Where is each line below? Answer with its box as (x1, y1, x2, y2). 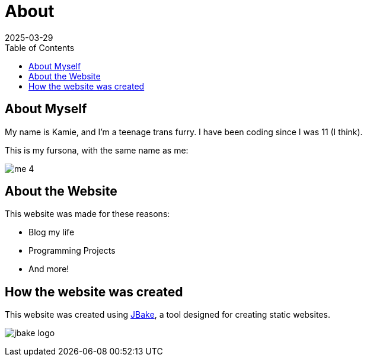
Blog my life (28, 227, 75, 238)
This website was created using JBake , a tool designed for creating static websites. (5, 309, 330, 320)
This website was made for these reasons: (5, 209, 170, 219)
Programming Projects (28, 245, 116, 256)
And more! (28, 264, 69, 274)
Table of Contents (5, 42, 75, 53)
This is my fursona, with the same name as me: (5, 145, 189, 155)
